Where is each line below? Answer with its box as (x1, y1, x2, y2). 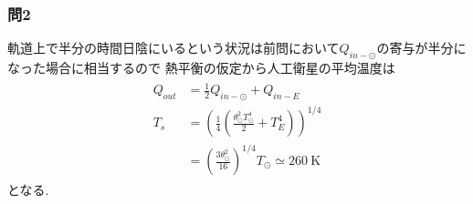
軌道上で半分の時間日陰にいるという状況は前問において (7, 38, 340, 57)
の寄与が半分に (376, 38, 467, 57)
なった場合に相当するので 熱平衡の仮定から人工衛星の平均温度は (7, 58, 395, 77)
